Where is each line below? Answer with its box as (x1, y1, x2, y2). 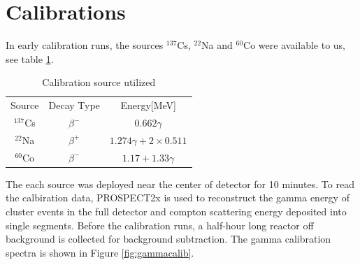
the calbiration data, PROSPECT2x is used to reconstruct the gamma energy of (6, 190, 350, 205)
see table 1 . (6, 51, 54, 66)
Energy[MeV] (120, 98, 176, 113)
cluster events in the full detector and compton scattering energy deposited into (6, 203, 347, 218)
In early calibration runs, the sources (6, 38, 164, 52)
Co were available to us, (243, 38, 345, 52)
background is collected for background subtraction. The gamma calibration (6, 231, 331, 246)
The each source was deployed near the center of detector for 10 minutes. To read (6, 176, 354, 191)
